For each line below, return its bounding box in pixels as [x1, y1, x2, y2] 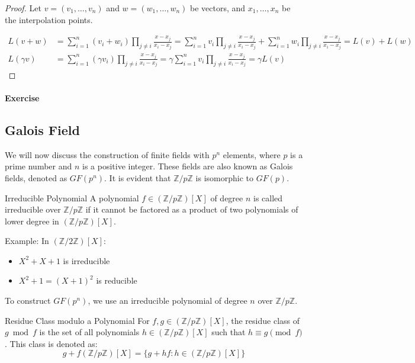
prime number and [5, 160, 72, 172]
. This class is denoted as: [5, 337, 98, 349]
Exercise [5, 91, 40, 104]
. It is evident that [104, 171, 171, 184]
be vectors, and [190, 2, 246, 14]
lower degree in [5, 214, 59, 227]
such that [211, 326, 246, 338]
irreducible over [5, 203, 61, 216]
